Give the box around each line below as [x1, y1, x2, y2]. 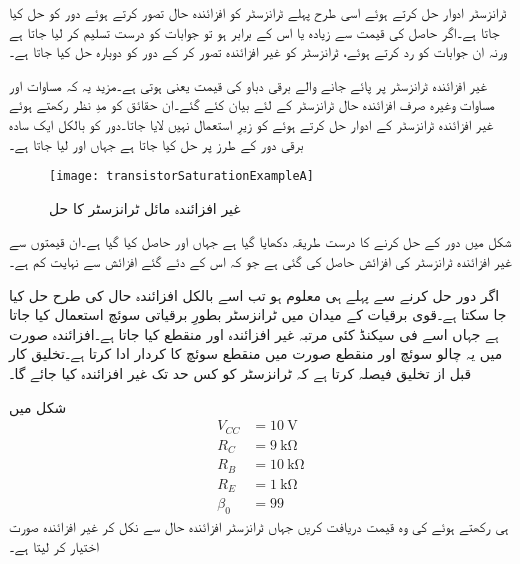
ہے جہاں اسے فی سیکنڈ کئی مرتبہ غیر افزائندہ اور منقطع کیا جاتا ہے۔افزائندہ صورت [9, 323, 499, 344]
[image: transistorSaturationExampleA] [49, 169, 314, 184]
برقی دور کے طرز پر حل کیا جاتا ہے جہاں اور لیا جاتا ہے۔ [9, 133, 304, 154]
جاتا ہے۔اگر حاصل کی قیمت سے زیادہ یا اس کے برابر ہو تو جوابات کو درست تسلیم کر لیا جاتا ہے [9, 21, 500, 42]
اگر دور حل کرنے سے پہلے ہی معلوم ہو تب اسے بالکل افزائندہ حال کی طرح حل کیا [9, 284, 500, 305]
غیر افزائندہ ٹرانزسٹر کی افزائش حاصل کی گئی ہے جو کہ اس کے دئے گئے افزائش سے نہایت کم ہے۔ [9, 251, 512, 271]
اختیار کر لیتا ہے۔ [9, 535, 99, 556]
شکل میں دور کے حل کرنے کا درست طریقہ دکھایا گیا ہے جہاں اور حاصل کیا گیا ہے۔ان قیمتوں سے [9, 231, 512, 252]
